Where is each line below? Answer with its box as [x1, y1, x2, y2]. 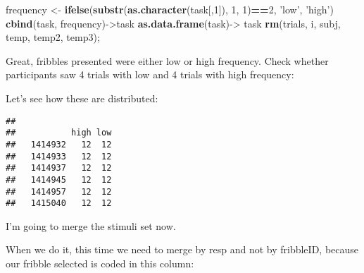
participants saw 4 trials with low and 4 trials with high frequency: [6, 67, 294, 82]
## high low [6, 128, 112, 138]
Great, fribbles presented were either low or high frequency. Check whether [6, 53, 329, 68]
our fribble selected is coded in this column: [6, 256, 194, 270]
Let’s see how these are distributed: [6, 90, 158, 105]
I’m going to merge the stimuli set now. [6, 218, 176, 233]
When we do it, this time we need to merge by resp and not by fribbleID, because [6, 242, 359, 257]
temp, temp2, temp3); [6, 30, 100, 44]
